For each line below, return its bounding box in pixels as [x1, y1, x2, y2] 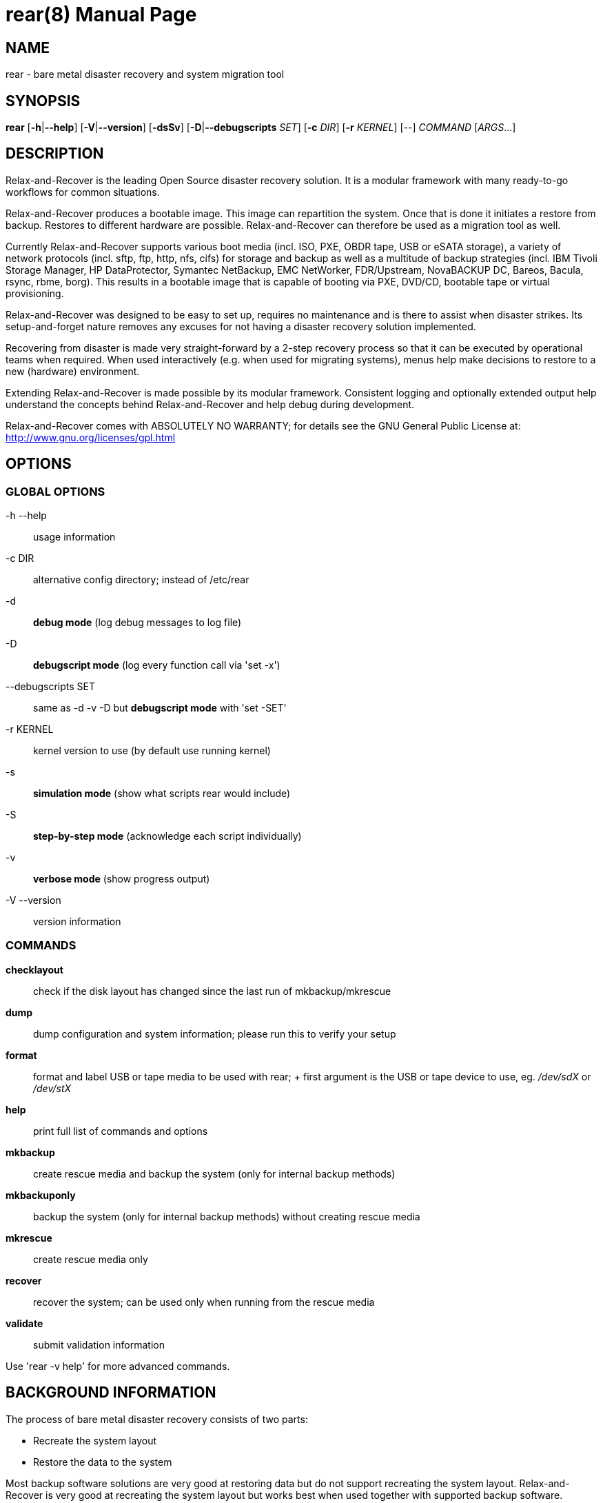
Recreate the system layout [33, 1434, 157, 1446]
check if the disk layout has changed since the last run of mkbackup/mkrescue [33, 985, 391, 997]
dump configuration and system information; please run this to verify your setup [33, 1027, 396, 1040]
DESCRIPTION [6, 145, 104, 163]
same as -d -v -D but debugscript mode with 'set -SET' [33, 702, 287, 714]
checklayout [6, 963, 63, 976]
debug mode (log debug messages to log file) [33, 616, 242, 629]
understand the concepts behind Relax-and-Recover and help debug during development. [6, 398, 415, 410]
